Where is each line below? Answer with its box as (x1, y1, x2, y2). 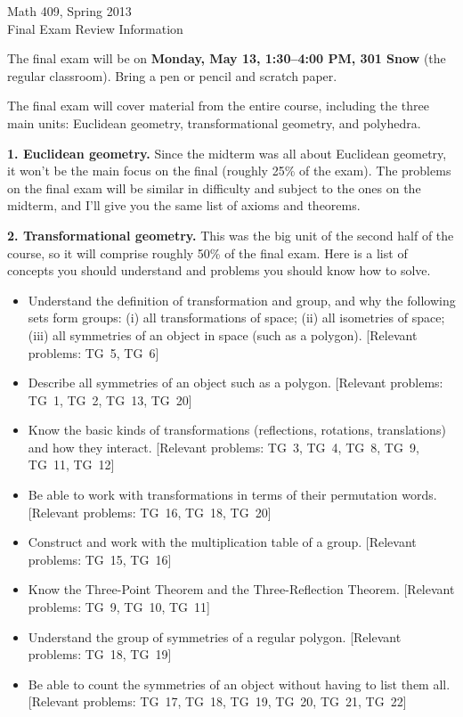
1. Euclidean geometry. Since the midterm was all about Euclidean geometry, (7, 143, 447, 162)
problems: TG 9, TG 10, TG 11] (28, 598, 210, 616)
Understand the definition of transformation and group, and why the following (28, 290, 456, 309)
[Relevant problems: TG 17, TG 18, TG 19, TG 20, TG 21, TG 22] (28, 692, 407, 711)
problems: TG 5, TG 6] (28, 343, 159, 362)
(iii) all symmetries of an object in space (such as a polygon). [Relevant (28, 325, 418, 344)
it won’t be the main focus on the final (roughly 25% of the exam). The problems (7, 161, 451, 180)
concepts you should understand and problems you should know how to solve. (7, 261, 431, 280)
